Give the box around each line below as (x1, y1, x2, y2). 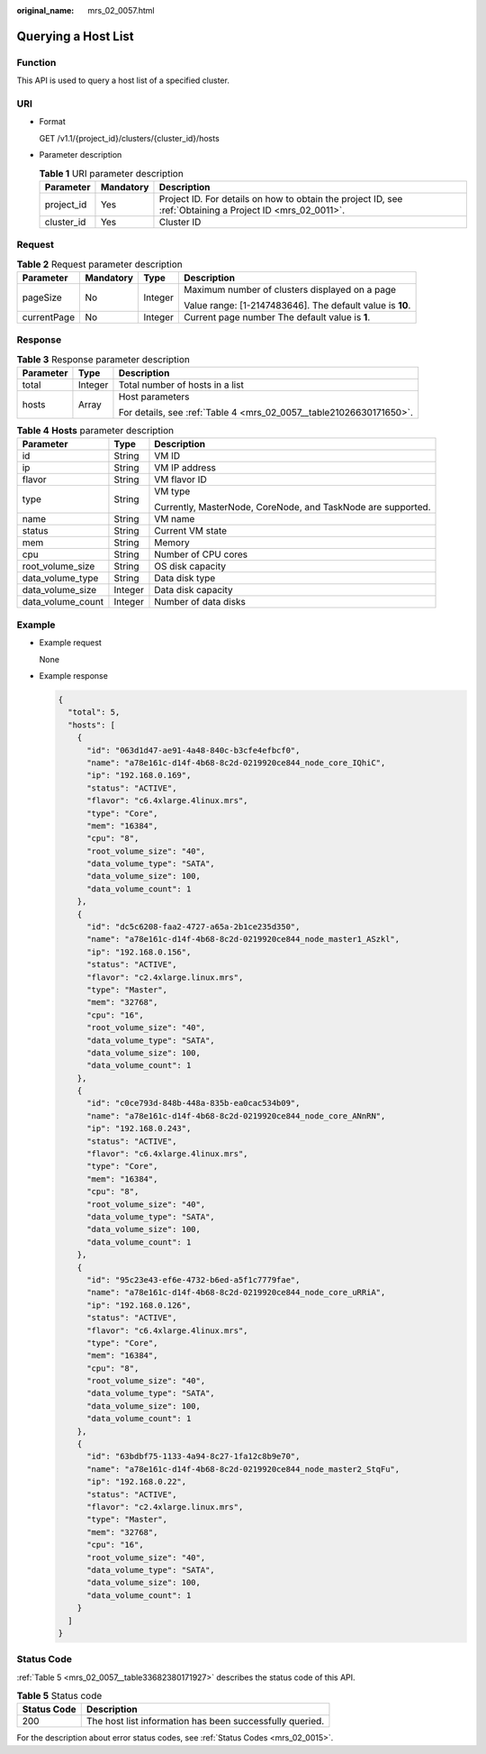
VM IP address (154, 461, 216, 474)
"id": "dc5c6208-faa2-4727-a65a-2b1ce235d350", (86, 922, 301, 932)
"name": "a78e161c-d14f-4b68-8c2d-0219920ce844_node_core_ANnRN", (86, 1110, 386, 1121)
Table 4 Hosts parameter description (16, 425, 175, 437)
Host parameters (118, 390, 190, 403)
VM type (154, 485, 191, 498)
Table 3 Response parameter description (16, 352, 191, 365)
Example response (39, 671, 108, 681)
